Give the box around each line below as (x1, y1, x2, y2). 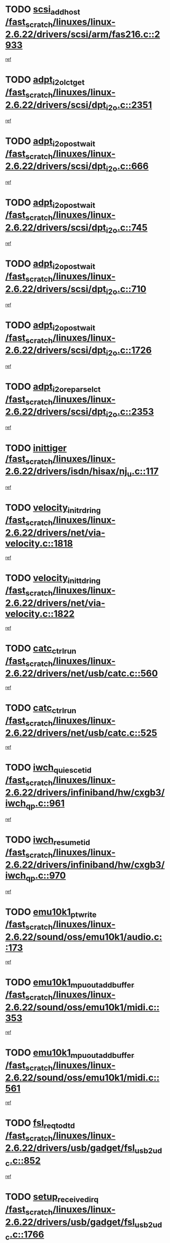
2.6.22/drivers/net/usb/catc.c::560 (5, 668, 158, 679)
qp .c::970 (25, 870, 66, 883)
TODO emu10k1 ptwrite (5, 906, 97, 920)
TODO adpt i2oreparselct (5, 381, 101, 394)
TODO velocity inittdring (5, 572, 101, 586)
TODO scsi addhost (5, 4, 80, 17)
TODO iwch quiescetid (5, 762, 92, 775)
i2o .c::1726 (106, 345, 152, 358)
